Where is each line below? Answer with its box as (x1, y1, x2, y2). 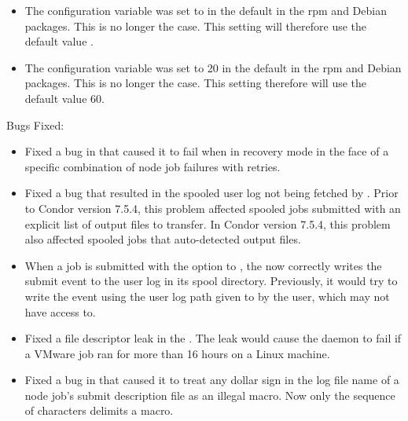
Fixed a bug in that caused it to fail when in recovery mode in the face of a (24, 143, 389, 159)
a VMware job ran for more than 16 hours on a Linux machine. (24, 345, 330, 361)
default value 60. (24, 90, 105, 106)
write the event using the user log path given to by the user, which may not (24, 287, 390, 304)
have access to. (24, 303, 96, 320)
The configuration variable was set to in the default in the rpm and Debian (24, 2, 387, 18)
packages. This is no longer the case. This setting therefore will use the (24, 75, 367, 91)
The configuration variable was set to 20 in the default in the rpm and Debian (24, 59, 402, 75)
